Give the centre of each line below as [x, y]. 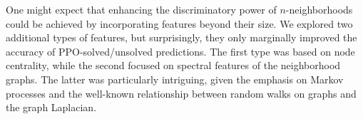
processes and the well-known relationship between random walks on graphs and [181, 93]
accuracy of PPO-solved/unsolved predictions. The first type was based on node [180, 51]
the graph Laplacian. [51, 107]
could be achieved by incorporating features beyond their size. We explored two [179, 23]
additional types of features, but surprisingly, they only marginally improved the [181, 37]
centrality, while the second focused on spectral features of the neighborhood [173, 65]
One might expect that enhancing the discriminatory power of [141, 9]
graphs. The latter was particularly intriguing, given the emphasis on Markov [175, 79]
